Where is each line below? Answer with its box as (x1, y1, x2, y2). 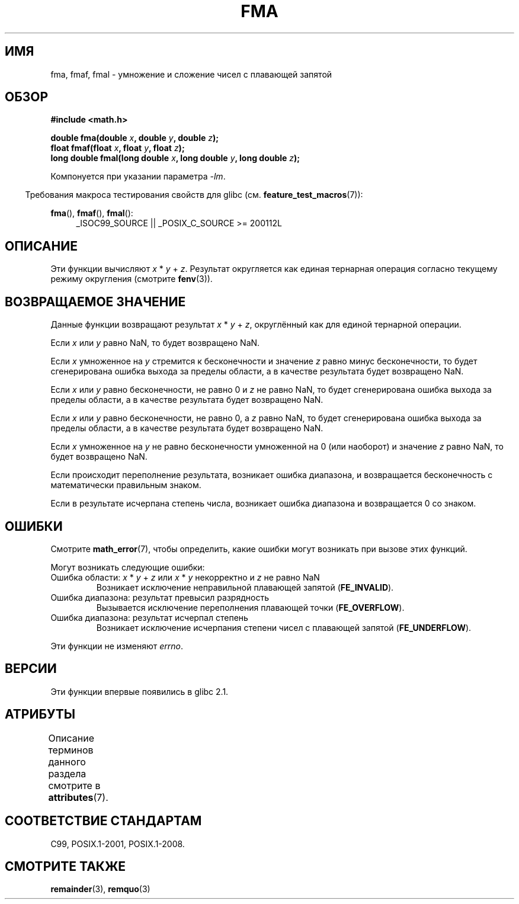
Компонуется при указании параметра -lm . (50, 171, 226, 182)
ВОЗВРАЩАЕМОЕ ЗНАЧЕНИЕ (5, 294, 186, 309)
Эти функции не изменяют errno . (50, 640, 183, 651)
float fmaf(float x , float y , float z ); (50, 143, 185, 153)
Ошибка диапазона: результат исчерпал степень (50, 612, 248, 623)
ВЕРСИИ (5, 661, 57, 677)
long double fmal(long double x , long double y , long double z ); (50, 153, 300, 164)
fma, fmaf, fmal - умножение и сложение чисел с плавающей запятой (50, 69, 332, 79)
